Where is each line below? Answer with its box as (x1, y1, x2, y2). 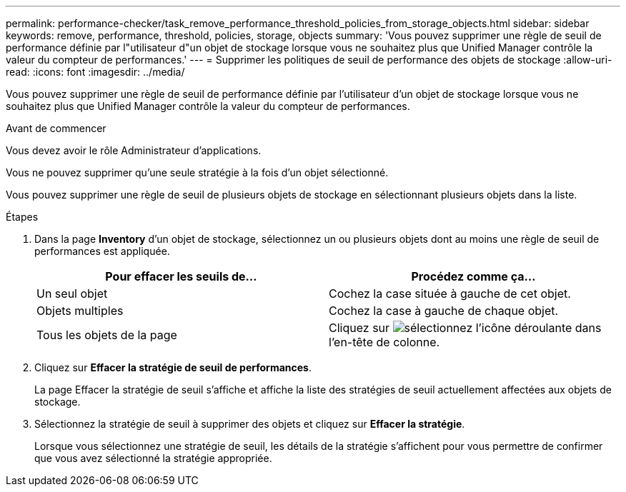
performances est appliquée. (34, 245, 170, 257)
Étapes (6, 211, 39, 223)
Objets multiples (36, 303, 124, 318)
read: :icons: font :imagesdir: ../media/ (6, 66, 185, 78)
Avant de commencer (6, 122, 106, 134)
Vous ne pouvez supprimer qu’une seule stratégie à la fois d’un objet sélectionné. (6, 166, 389, 179)
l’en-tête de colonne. (329, 335, 440, 349)
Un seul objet (36, 286, 108, 301)
